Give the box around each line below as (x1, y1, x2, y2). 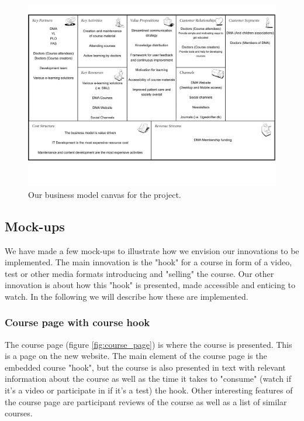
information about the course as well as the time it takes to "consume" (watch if (5, 372, 291, 385)
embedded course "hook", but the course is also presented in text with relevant (5, 361, 286, 373)
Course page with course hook (5, 315, 150, 330)
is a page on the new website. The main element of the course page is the (5, 350, 267, 362)
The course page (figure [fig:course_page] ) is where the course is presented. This (5, 338, 292, 350)
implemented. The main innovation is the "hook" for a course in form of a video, (5, 256, 292, 268)
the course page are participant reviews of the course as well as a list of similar (5, 395, 287, 408)
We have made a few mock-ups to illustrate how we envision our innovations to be (5, 244, 299, 256)
